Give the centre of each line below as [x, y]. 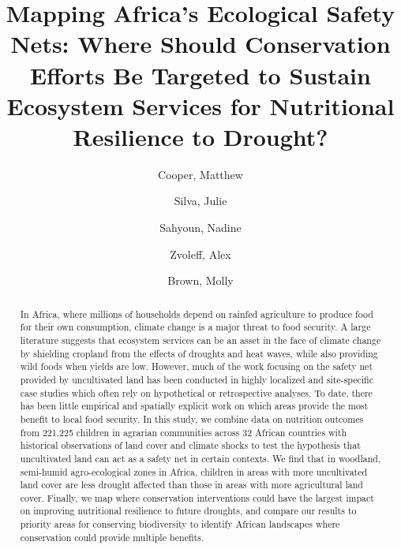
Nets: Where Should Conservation [200, 44]
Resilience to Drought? [200, 136]
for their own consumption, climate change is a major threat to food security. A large [195, 327]
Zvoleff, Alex [200, 254]
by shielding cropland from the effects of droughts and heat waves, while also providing [199, 353]
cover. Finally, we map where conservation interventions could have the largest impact [197, 497]
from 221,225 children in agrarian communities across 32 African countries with [184, 432]
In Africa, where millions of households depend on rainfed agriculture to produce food [197, 314]
